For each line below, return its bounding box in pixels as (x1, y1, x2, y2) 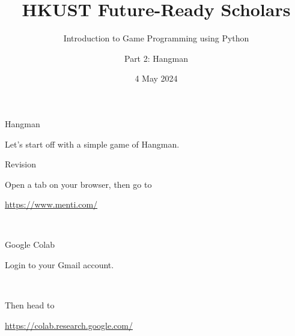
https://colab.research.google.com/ (5, 319, 133, 331)
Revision (5, 158, 36, 170)
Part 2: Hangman (124, 52, 189, 64)
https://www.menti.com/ (5, 198, 98, 211)
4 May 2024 (135, 72, 178, 85)
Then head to (5, 299, 55, 311)
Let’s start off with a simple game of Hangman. (5, 137, 180, 150)
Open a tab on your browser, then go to (5, 178, 152, 190)
